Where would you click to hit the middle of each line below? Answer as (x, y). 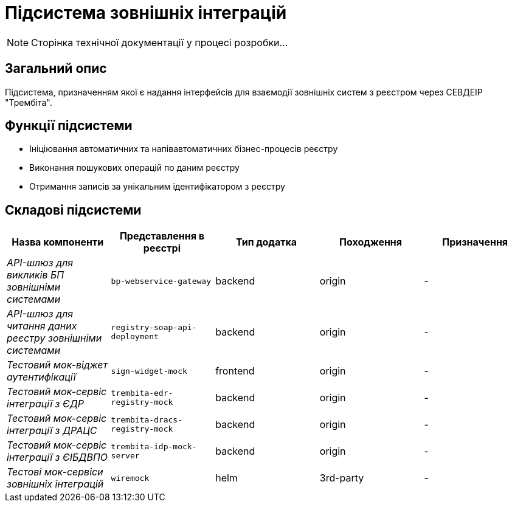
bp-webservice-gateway (161, 281)
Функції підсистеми (69, 126)
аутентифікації (41, 377)
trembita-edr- (142, 393)
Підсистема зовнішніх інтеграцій (146, 13)
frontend (235, 371)
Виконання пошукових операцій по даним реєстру (134, 168)
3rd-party (342, 478)
